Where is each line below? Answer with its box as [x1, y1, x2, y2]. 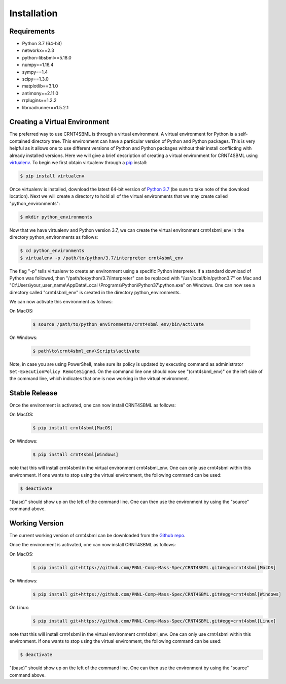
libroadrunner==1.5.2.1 [22, 104, 68, 110]
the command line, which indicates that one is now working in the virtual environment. [9, 376, 189, 382]
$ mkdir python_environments [20, 214, 93, 220]
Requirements [9, 27, 55, 36]
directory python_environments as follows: [9, 234, 98, 240]
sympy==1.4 [22, 69, 48, 75]
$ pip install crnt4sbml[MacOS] [32, 425, 114, 431]
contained [9, 138, 30, 144]
